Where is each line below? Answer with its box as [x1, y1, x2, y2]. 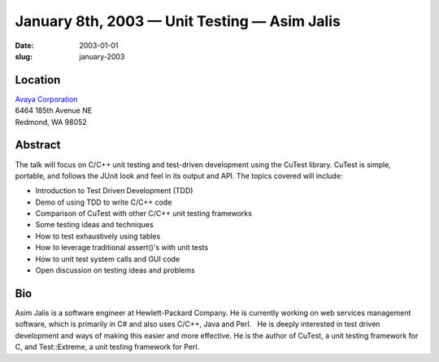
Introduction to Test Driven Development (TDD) [35, 186, 193, 196]
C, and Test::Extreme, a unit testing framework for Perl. [15, 342, 200, 352]
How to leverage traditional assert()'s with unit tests [35, 243, 209, 252]
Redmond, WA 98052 [15, 117, 87, 127]
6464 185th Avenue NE [15, 106, 93, 115]
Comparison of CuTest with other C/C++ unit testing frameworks [35, 209, 252, 218]
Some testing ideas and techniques [35, 220, 154, 230]
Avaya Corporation [15, 94, 78, 104]
